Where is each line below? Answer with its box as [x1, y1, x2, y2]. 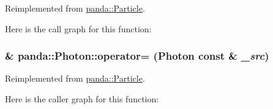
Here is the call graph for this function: [5, 22, 152, 35]
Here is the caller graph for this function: [5, 93, 159, 105]
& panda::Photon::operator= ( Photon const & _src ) [5, 48, 269, 63]
